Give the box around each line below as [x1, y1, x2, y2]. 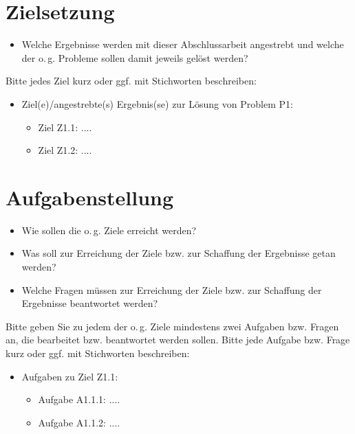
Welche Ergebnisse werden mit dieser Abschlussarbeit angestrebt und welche [21, 37, 344, 52]
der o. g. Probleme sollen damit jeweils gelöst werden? [21, 50, 248, 65]
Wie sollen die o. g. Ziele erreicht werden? [21, 222, 197, 237]
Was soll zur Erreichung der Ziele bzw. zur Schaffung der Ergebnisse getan [21, 246, 336, 260]
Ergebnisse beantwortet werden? [21, 296, 158, 310]
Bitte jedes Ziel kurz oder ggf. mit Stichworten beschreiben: [6, 73, 257, 88]
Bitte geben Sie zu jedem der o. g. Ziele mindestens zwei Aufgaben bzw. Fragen [6, 319, 339, 333]
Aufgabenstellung [6, 183, 174, 211]
